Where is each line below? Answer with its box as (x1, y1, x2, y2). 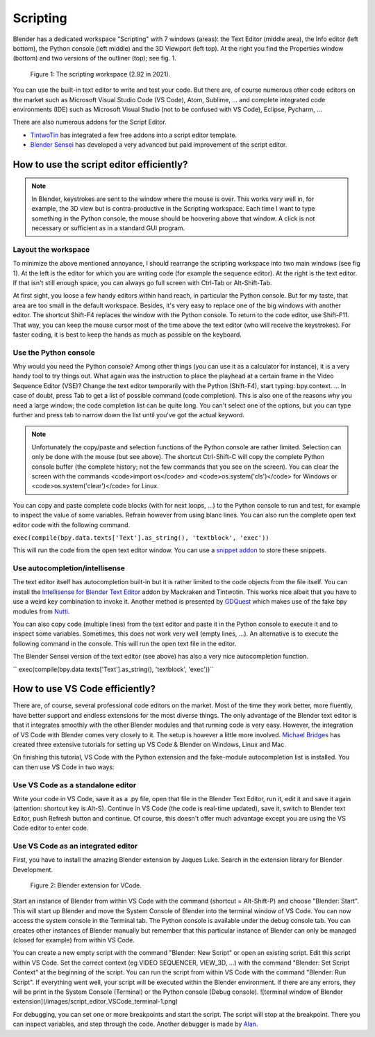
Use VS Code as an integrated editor (12, 841, 138, 851)
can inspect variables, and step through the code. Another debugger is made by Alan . (12, 1020, 258, 1029)
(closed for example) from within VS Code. (12, 936, 135, 944)
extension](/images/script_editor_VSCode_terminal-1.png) (12, 997, 178, 1006)
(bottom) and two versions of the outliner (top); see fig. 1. (12, 54, 176, 63)
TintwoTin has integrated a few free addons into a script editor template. (30, 131, 237, 139)
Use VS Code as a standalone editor (12, 780, 137, 789)
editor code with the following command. (12, 520, 131, 529)
